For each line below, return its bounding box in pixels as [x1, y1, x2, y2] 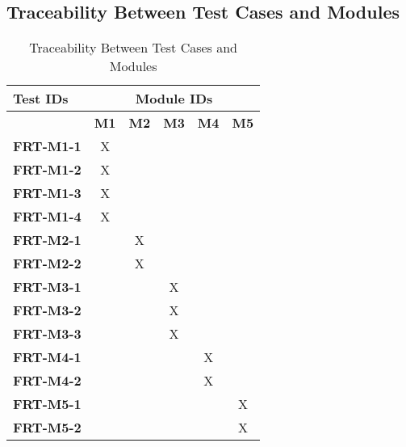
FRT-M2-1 [13, 230, 82, 250]
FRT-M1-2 [13, 160, 82, 179]
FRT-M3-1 [13, 277, 82, 297]
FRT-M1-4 [13, 207, 82, 226]
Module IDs [135, 89, 213, 108]
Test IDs [13, 89, 69, 108]
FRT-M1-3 [13, 183, 82, 203]
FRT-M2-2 [13, 254, 82, 273]
